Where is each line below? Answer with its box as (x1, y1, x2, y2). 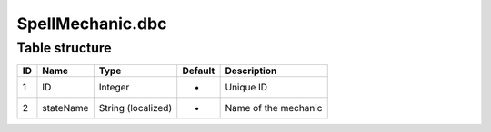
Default (182, 64, 215, 77)
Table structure (16, 40, 113, 56)
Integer (98, 81, 130, 94)
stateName (42, 102, 89, 115)
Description (225, 64, 277, 77)
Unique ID (225, 81, 268, 94)
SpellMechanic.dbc (16, 14, 167, 33)
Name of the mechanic (225, 102, 323, 115)
